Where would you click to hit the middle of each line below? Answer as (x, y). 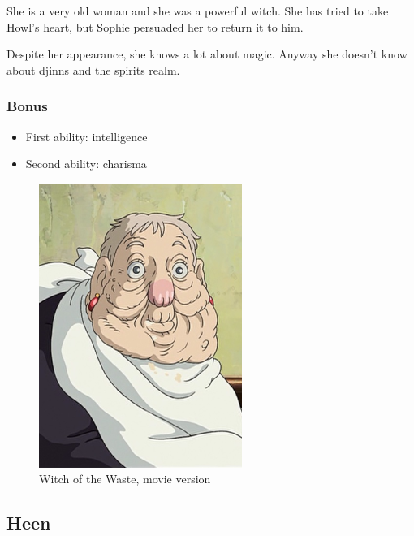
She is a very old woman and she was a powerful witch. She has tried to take (198, 11)
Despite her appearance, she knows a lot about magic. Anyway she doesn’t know (207, 54)
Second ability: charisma (86, 164)
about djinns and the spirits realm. (93, 69)
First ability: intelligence (86, 136)
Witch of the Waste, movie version (125, 479)
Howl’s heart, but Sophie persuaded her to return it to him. (155, 26)
